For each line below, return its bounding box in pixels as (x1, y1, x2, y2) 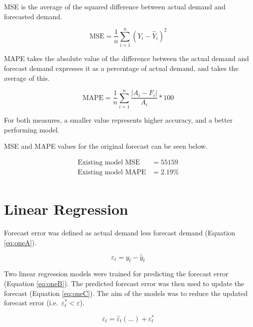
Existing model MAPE (77, 169, 146, 176)
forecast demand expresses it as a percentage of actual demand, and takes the (4, 63, 239, 73)
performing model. (4, 124, 60, 134)
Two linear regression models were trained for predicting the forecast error (4, 268, 228, 279)
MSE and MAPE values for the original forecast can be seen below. (4, 141, 208, 151)
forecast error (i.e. (4, 297, 58, 308)
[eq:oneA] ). (4, 237, 37, 247)
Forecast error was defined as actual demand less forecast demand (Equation (4, 228, 235, 238)
